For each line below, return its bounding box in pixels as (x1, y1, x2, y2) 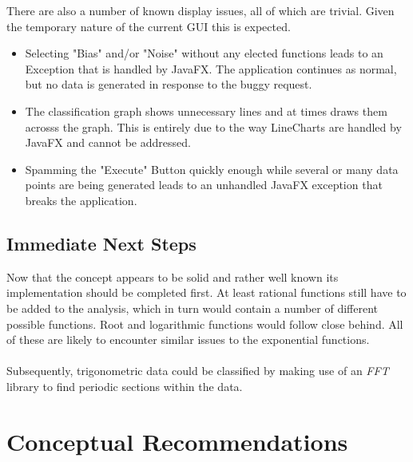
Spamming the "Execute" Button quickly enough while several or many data (25, 160, 399, 177)
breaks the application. (25, 192, 137, 208)
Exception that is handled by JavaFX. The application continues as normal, (25, 60, 397, 77)
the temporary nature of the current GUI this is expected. (6, 18, 291, 34)
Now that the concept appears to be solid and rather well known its (6, 268, 339, 285)
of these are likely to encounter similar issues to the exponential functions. (6, 331, 370, 348)
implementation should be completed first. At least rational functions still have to (6, 284, 407, 301)
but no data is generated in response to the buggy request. (25, 76, 312, 93)
